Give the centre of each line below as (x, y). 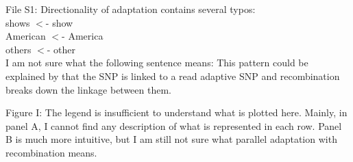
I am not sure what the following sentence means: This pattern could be (157, 63)
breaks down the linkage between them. (88, 89)
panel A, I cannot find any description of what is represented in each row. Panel (174, 125)
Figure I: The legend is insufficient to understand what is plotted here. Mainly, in (176, 112)
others (19, 49)
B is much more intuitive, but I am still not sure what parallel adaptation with (171, 139)
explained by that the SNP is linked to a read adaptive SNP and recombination (173, 76)
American (26, 36)
